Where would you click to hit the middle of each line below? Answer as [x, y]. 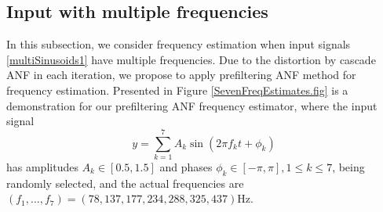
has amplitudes [42, 166]
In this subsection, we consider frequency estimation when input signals [179, 44]
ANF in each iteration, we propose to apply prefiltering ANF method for [181, 75]
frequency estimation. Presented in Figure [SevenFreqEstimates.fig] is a [177, 90]
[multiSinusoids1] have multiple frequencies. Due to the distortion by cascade [191, 59]
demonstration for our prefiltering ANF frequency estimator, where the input [192, 105]
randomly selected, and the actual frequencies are [125, 183]
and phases [186, 166]
